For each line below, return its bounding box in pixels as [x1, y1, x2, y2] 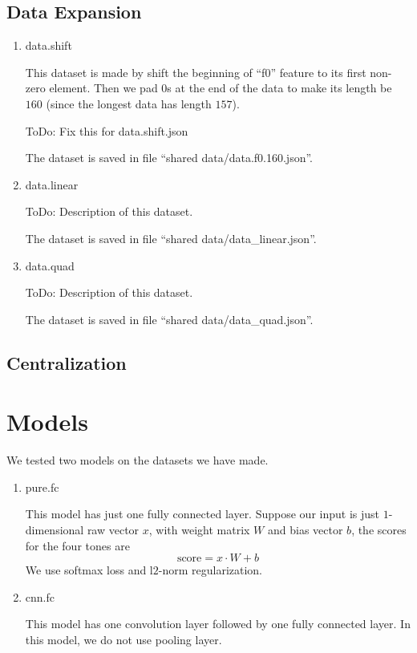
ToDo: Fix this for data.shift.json [25, 122, 188, 139]
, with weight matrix [148, 521, 250, 538]
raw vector [87, 521, 140, 538]
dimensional [25, 521, 84, 538]
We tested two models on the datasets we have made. [6, 452, 269, 468]
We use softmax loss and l [25, 562, 153, 578]
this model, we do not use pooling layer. [25, 631, 222, 647]
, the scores [351, 521, 407, 538]
